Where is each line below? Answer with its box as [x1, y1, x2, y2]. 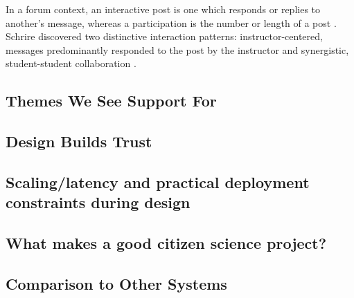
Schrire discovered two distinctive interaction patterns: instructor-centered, [6, 29, 323, 44]
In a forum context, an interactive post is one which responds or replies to [6, 2, 321, 16]
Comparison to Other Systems [6, 272, 227, 294]
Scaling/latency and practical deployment [6, 171, 310, 192]
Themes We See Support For [6, 90, 217, 111]
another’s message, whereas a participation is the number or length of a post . [6, 15, 337, 30]
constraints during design [6, 192, 191, 213]
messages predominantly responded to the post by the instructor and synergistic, [6, 42, 349, 57]
